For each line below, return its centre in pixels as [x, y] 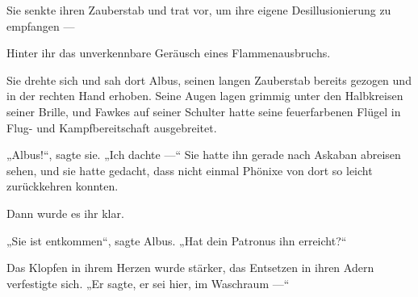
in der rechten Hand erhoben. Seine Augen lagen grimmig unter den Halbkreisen [205, 96]
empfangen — [41, 25]
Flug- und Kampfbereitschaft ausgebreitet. [112, 127]
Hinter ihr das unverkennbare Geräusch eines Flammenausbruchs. [169, 53]
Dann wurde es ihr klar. [65, 213]
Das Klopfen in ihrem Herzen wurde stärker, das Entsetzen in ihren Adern [190, 268]
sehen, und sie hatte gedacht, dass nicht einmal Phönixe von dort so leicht [190, 170]
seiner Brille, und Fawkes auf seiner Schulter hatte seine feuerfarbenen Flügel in [204, 111]
